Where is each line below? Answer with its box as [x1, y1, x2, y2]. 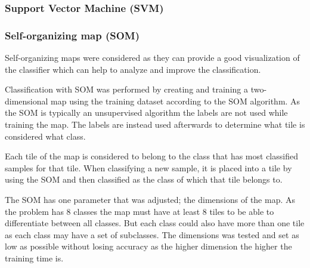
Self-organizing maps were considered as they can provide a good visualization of [5, 51, 300, 64]
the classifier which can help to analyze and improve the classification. [5, 63, 261, 75]
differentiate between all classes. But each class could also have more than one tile [5, 217, 305, 229]
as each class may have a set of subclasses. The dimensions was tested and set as [5, 228, 299, 241]
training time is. [5, 251, 64, 264]
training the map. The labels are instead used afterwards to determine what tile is [5, 118, 305, 131]
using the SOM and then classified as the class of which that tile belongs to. [5, 173, 283, 186]
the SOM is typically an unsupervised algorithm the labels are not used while [5, 106, 288, 119]
